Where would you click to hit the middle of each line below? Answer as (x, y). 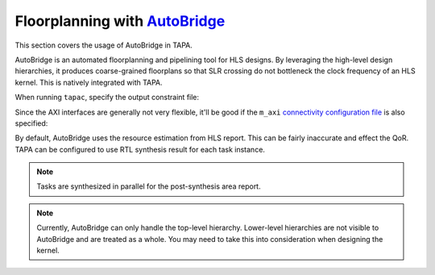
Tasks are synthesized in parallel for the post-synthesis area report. (149, 186)
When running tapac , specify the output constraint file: (107, 98)
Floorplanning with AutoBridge (120, 21)
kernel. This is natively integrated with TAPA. (89, 82)
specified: (31, 123)
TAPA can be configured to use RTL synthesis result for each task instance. (140, 149)
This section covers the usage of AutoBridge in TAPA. (104, 45)
